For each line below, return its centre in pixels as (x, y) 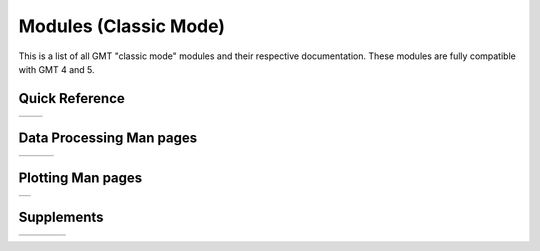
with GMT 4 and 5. (56, 69)
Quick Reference (71, 98)
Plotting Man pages (80, 177)
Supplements (61, 217)
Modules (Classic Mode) (121, 26)
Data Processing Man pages (108, 138)
